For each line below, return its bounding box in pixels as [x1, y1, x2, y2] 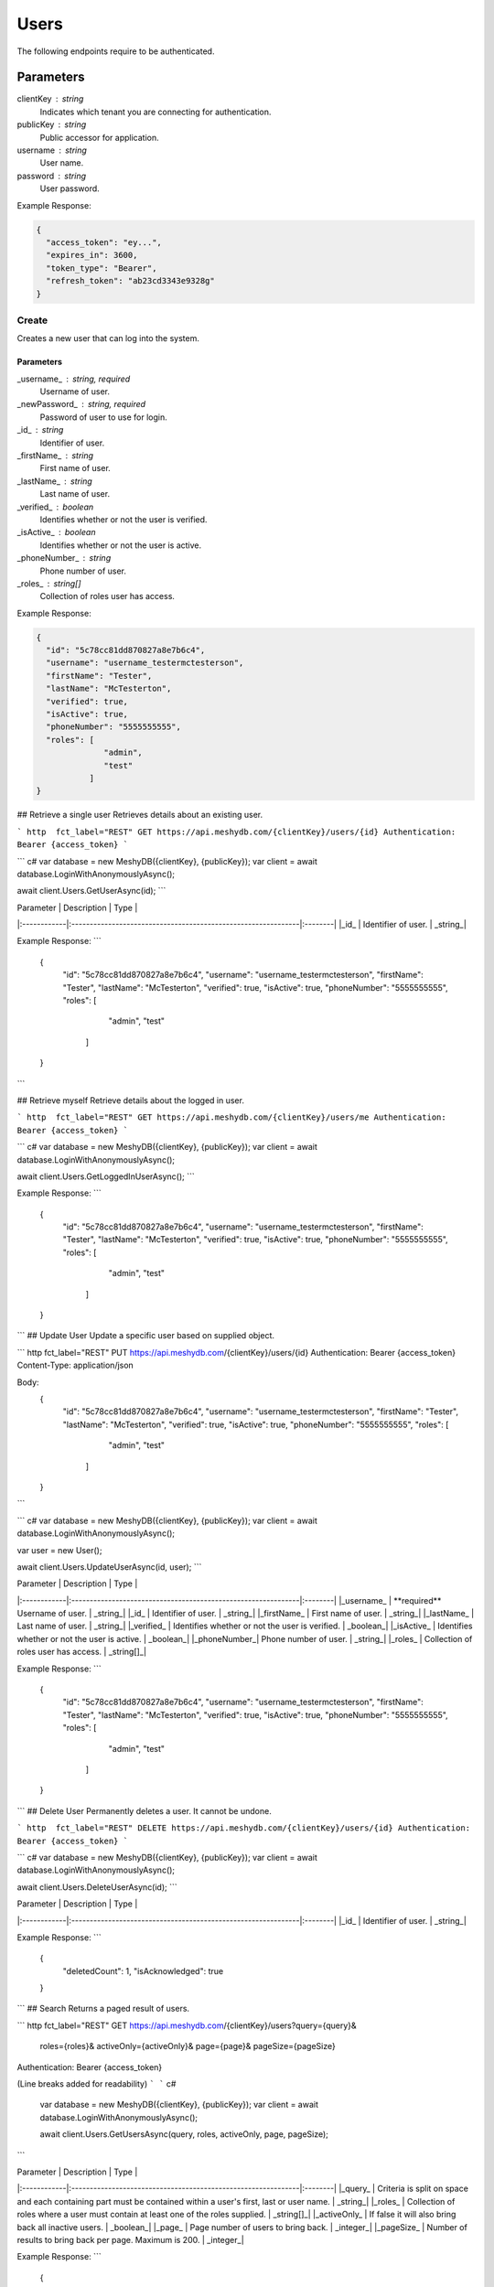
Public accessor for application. [39, 132, 159, 143]
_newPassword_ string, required [16, 399, 146, 410]
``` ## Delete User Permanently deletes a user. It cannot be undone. [16, 1805, 272, 1816]
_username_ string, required [16, 373, 131, 384]
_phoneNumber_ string [16, 553, 112, 564]
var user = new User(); [16, 1544, 102, 1555]
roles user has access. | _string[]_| [16, 1647, 146, 1658]
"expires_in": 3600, [46, 250, 138, 261]
